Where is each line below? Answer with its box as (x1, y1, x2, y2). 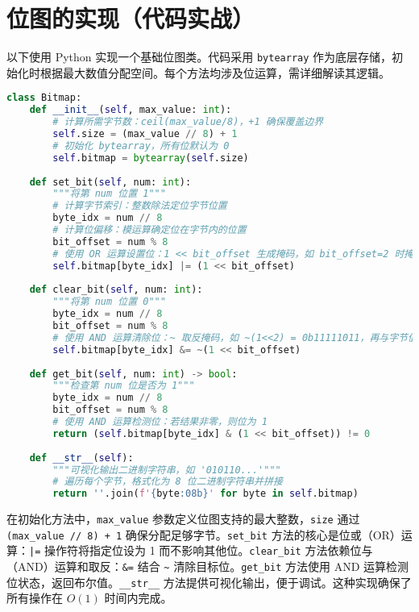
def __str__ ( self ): (29, 452, 134, 464)
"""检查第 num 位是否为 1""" (52, 380, 195, 392)
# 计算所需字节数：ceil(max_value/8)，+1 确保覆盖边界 (52, 116, 324, 128)
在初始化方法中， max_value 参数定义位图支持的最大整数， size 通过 (6, 510, 360, 527)
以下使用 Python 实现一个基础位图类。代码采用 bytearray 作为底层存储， (6, 48, 392, 65)
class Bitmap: (6, 92, 82, 104)
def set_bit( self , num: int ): (29, 176, 192, 188)
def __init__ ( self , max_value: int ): (29, 104, 232, 116)
